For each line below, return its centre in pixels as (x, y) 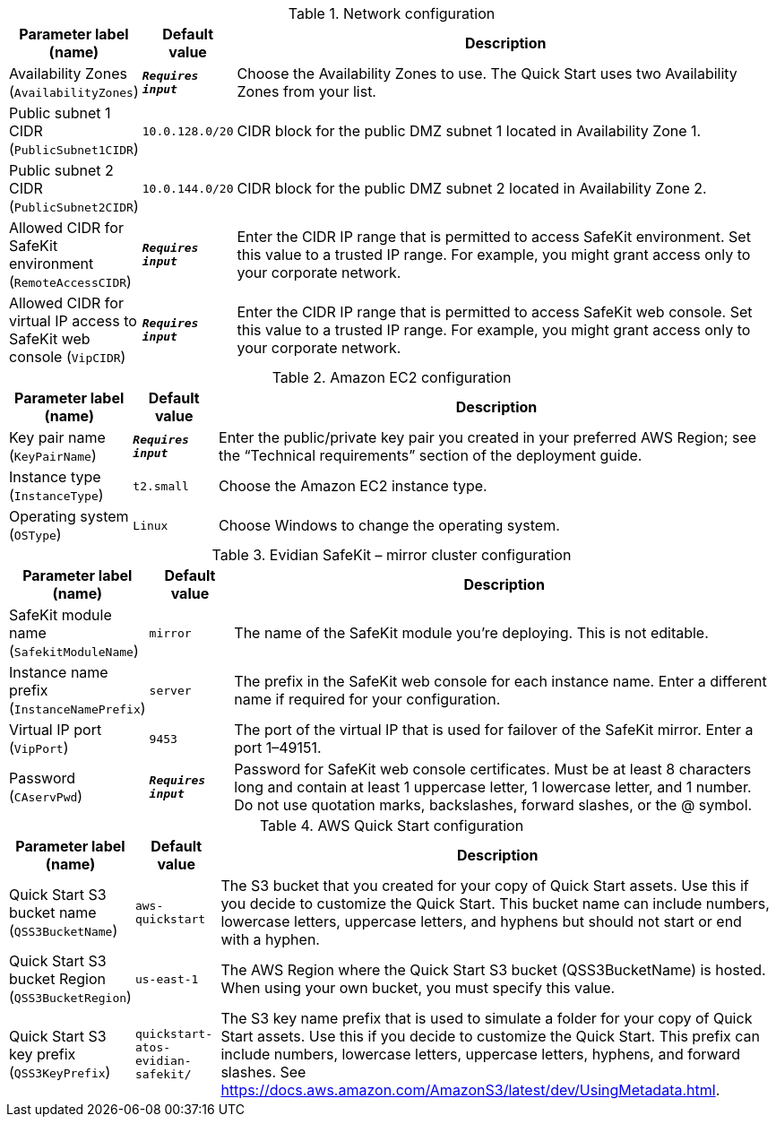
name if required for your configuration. (367, 699)
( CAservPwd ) (46, 796)
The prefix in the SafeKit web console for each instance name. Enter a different (500, 681)
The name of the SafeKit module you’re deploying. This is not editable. (471, 633)
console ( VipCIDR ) (68, 357)
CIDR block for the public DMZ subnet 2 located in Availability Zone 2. (472, 188)
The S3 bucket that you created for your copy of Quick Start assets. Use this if (485, 886)
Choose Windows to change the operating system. (389, 525)
